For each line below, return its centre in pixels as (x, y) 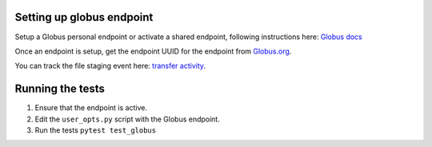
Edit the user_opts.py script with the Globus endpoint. (127, 119)
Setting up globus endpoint (84, 17)
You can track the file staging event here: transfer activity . (110, 66)
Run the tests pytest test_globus (95, 130)
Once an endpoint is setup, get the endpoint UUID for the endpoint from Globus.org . (153, 51)
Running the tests (60, 89)
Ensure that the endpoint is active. (91, 108)
